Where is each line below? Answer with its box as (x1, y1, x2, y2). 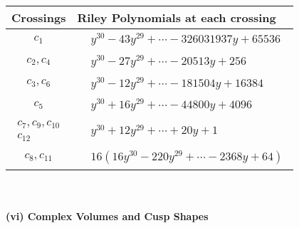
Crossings (11, 9, 66, 26)
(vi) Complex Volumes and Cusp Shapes (6, 209, 209, 224)
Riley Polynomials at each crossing (77, 9, 276, 26)
